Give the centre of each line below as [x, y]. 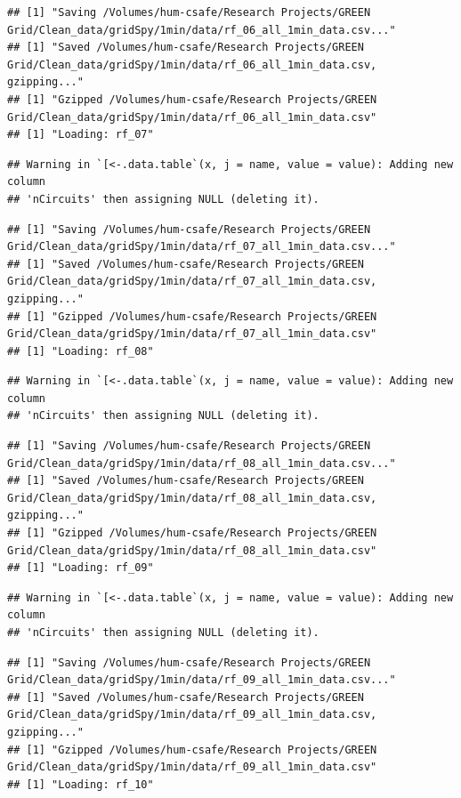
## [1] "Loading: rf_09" [81, 568]
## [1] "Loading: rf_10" [81, 784]
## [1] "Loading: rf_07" [81, 135]
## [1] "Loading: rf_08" [81, 351]
